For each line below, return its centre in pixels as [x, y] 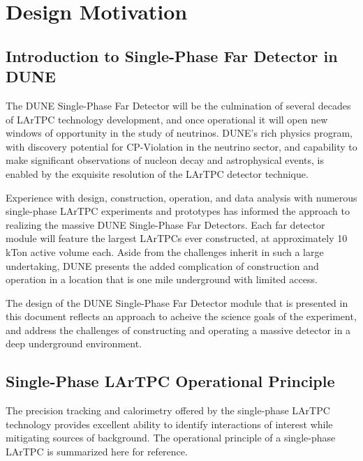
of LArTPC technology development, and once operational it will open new [167, 119]
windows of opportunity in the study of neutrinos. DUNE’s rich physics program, [179, 133]
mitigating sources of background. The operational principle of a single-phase [171, 438]
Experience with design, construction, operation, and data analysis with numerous [181, 197]
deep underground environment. [74, 343]
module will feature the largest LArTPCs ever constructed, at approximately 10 [177, 238]
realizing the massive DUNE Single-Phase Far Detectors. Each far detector [165, 224]
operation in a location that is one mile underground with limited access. [162, 279]
